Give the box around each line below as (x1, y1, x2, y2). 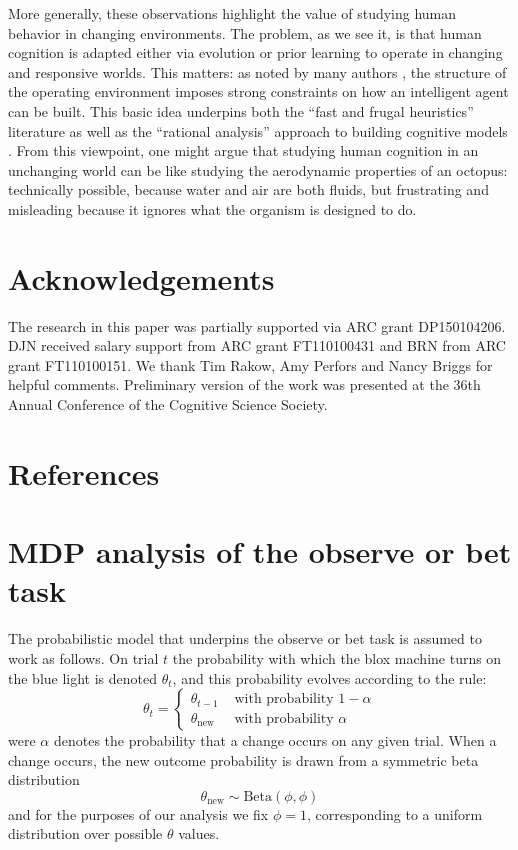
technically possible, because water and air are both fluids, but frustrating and (8, 179, 489, 200)
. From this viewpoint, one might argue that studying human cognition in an (8, 140, 479, 161)
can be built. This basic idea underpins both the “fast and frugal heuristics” (8, 100, 474, 121)
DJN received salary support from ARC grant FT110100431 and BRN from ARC (8, 335, 506, 356)
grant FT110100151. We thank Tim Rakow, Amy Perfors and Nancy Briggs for (8, 354, 493, 375)
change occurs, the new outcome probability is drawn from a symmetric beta (8, 749, 479, 770)
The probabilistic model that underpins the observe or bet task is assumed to (8, 628, 482, 649)
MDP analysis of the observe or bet (8, 531, 512, 572)
